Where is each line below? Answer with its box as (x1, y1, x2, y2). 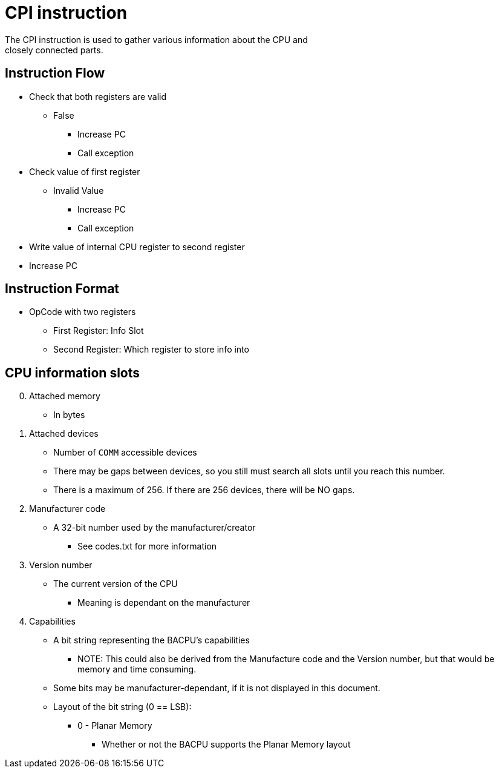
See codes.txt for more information (77, 541, 217, 552)
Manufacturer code (29, 503, 106, 514)
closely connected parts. (5, 44, 103, 55)
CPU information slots (5, 365, 140, 380)
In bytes (53, 410, 85, 420)
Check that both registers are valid (29, 91, 167, 102)
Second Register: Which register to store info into (53, 344, 249, 355)
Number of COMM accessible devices (53, 447, 197, 458)
